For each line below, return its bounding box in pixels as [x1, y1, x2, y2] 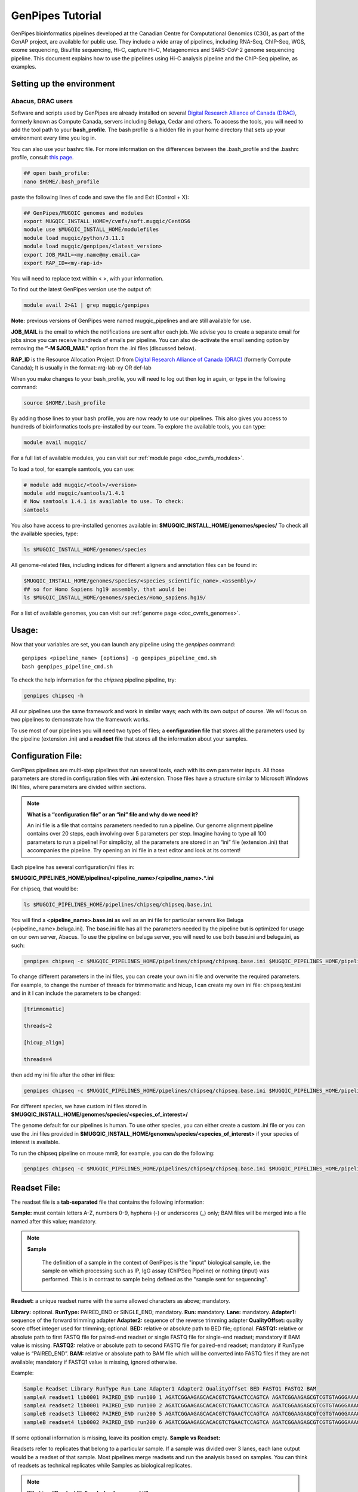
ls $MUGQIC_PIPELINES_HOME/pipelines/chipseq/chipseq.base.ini [23, 901, 213, 908]
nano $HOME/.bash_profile [23, 178, 100, 185]
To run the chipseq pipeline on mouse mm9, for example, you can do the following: [11, 1149, 215, 1157]
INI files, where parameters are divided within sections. [11, 783, 147, 790]
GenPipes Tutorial [11, 9, 101, 22]
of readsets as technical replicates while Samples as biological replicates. [11, 1462, 192, 1469]
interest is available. [11, 1139, 60, 1146]
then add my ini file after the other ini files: [11, 1071, 115, 1078]
